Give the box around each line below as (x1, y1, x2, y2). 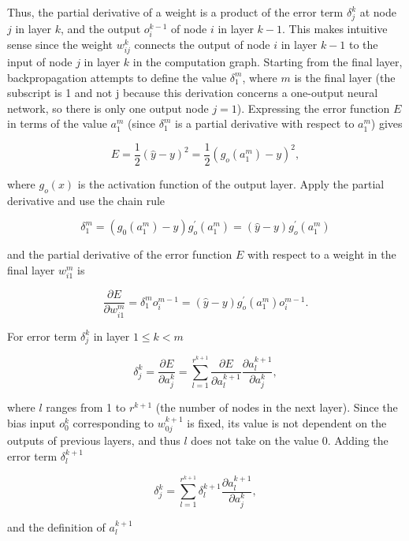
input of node (7, 54, 73, 70)
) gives (370, 115, 403, 132)
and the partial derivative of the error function (7, 246, 232, 263)
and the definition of (7, 518, 106, 535)
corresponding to (73, 415, 154, 431)
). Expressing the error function (236, 99, 390, 116)
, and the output (60, 20, 141, 36)
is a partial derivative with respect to (175, 115, 355, 132)
